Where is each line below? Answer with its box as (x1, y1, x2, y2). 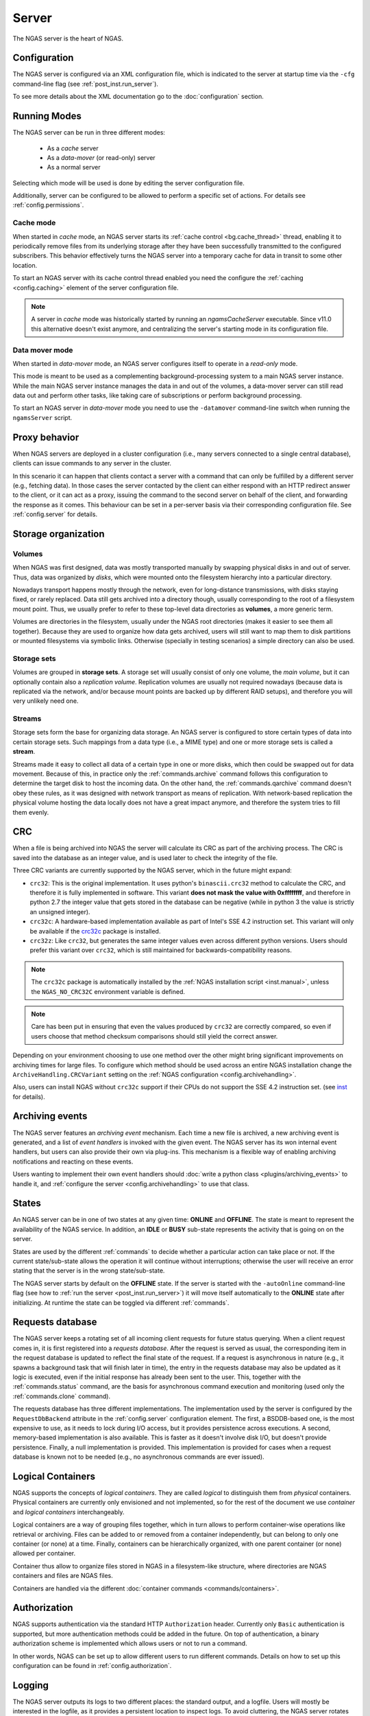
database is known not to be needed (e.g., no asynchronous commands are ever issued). (12, 1452, 264, 1461)
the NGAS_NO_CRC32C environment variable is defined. (31, 987, 185, 995)
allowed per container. (12, 1549, 76, 1557)
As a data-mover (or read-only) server (47, 153, 156, 161)
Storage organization (12, 528, 106, 540)
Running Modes (12, 111, 82, 122)
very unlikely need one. (12, 697, 79, 705)
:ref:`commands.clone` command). (12, 1392, 111, 1400)
